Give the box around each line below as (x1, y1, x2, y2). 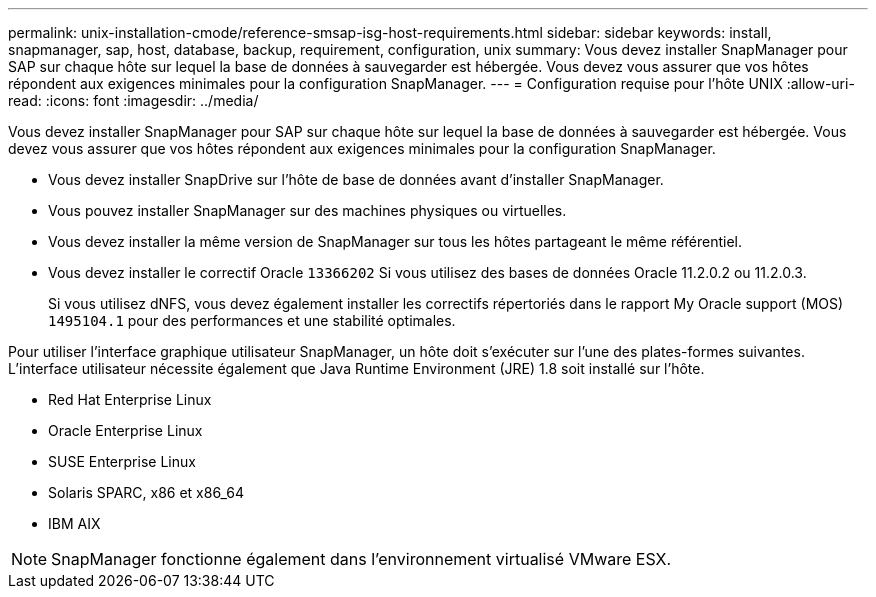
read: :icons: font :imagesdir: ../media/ (8, 92, 259, 109)
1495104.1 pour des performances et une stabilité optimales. (48, 312, 456, 329)
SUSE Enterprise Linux (48, 453, 196, 470)
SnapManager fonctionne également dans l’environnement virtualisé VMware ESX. (51, 549, 672, 569)
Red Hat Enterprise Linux (48, 391, 212, 408)
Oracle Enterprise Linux (48, 422, 203, 439)
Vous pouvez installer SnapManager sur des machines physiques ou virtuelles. (48, 202, 567, 219)
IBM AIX (48, 515, 101, 532)
